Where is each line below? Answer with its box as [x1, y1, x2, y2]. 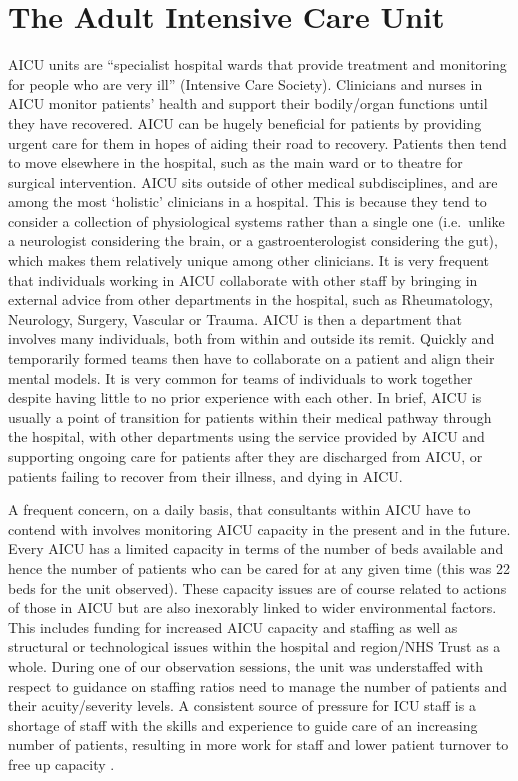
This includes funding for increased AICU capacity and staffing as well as [8, 616, 458, 637]
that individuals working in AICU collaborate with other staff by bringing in [8, 269, 478, 290]
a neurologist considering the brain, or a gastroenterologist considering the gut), [8, 230, 498, 251]
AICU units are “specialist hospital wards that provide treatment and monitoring [8, 54, 507, 75]
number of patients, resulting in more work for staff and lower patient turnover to [8, 734, 509, 755]
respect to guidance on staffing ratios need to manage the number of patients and [8, 675, 507, 696]
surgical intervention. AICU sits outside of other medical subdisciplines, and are [8, 171, 498, 192]
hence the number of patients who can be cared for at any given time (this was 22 [8, 557, 510, 578]
